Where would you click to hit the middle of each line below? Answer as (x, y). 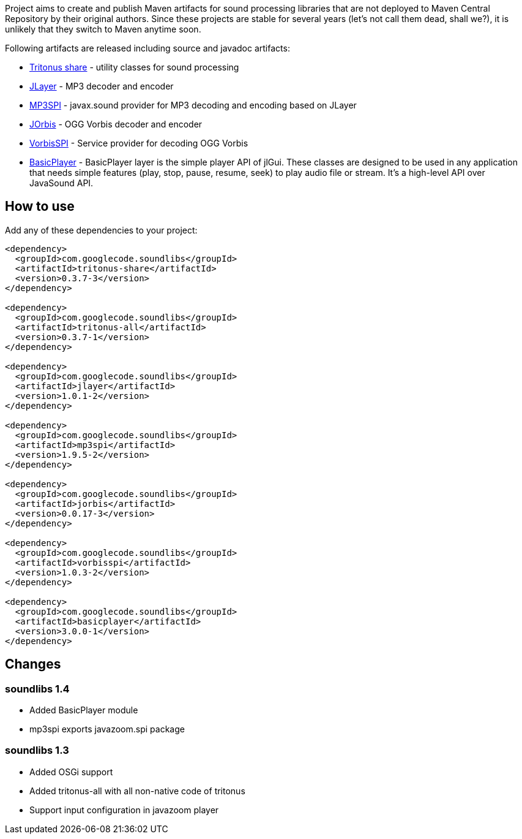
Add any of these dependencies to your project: (101, 230)
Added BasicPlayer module (84, 710)
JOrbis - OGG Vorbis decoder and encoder (116, 124)
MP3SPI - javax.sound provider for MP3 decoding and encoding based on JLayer (193, 105)
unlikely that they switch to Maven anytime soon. (103, 29)
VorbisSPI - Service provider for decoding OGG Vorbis (139, 143)
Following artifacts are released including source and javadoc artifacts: (147, 48)
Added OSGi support (71, 772)
